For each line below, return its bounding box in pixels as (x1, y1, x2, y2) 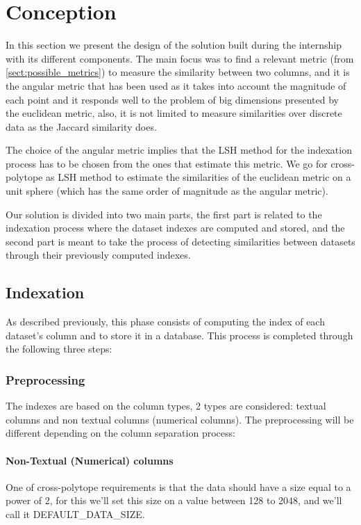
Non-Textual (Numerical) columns (6, 453, 174, 467)
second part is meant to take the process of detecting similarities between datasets (6, 234, 355, 248)
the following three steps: (6, 341, 112, 356)
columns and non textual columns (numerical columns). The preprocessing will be (6, 412, 354, 426)
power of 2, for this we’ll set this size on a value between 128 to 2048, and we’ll (6, 493, 342, 508)
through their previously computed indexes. (6, 248, 191, 262)
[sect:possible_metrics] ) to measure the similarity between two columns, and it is (6, 65, 350, 79)
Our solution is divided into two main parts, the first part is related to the (6, 207, 322, 221)
